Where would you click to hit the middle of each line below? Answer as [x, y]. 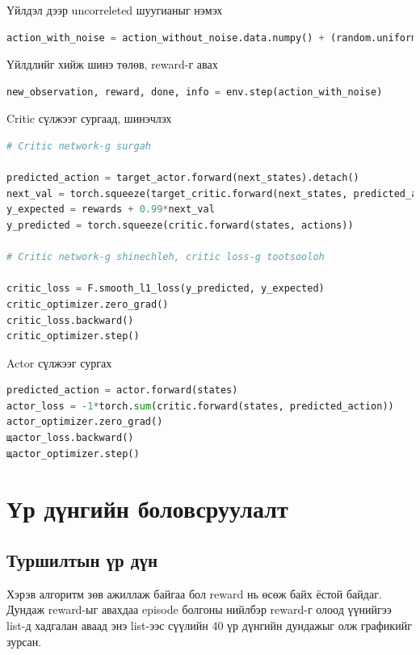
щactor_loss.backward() [70, 438]
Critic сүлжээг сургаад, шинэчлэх [89, 118]
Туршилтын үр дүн [82, 560]
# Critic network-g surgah [79, 146]
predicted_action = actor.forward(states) [122, 390]
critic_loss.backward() [70, 320]
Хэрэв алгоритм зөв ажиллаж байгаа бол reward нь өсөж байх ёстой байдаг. [194, 593]
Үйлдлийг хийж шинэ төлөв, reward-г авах [112, 64]
